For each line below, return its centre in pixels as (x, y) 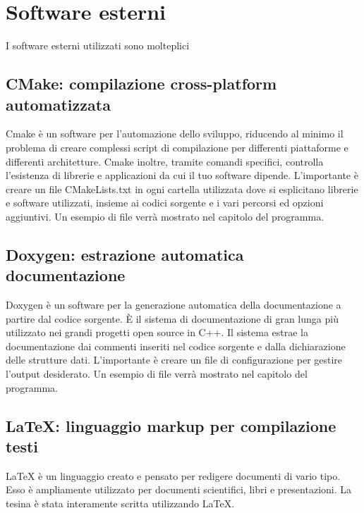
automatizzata (58, 104)
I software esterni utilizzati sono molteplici (98, 45)
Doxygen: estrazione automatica (125, 254)
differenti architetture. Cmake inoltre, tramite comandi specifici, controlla (165, 161)
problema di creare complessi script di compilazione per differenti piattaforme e (177, 147)
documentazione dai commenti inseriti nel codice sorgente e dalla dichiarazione (176, 346)
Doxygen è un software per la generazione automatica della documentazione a (174, 305)
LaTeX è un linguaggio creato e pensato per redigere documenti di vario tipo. (173, 475)
